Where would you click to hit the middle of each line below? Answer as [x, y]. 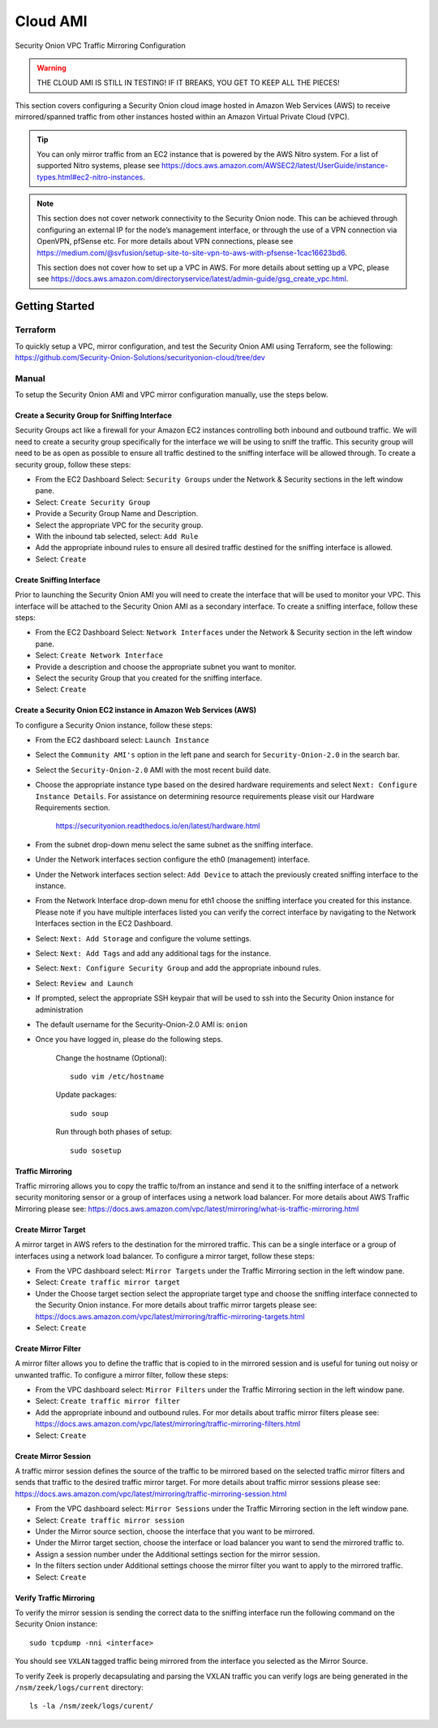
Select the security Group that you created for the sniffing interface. [149, 678]
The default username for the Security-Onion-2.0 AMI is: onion [142, 1024]
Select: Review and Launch [84, 983]
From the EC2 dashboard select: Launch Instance [122, 740]
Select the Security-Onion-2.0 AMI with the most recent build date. [153, 770]
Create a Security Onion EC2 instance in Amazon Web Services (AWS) [136, 710]
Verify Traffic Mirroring [55, 1598]
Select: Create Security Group [93, 502]
